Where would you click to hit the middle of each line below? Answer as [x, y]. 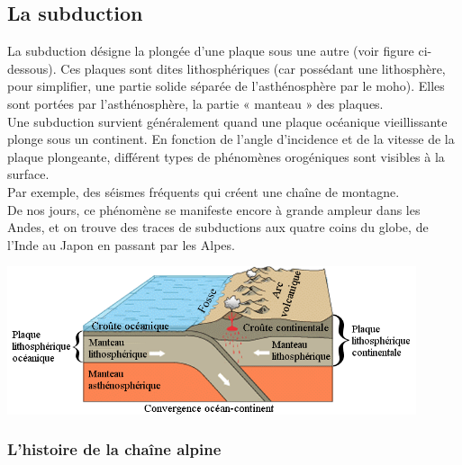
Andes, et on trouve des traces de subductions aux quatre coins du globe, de [218, 227]
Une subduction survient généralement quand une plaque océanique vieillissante [227, 121]
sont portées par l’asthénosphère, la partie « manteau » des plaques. [195, 103]
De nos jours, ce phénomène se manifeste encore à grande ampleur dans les [214, 209]
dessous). [32, 68]
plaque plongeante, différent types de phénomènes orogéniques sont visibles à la [226, 156]
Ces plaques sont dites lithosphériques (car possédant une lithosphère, [253, 68]
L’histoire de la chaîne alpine [114, 449]
